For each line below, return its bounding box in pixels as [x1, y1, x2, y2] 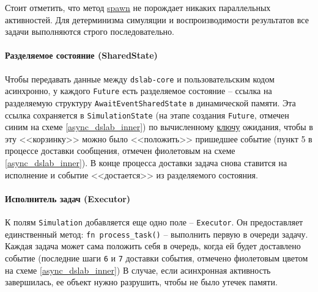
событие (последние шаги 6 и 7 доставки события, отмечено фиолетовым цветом [5, 251, 308, 264]
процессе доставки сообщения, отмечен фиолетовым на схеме [5, 144, 235, 157]
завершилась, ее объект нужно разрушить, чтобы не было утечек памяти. [5, 276, 278, 288]
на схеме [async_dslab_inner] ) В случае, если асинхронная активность [5, 263, 271, 276]
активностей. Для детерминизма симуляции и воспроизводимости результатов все [5, 13, 309, 26]
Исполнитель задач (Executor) [5, 192, 131, 205]
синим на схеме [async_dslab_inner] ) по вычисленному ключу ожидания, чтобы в [5, 120, 313, 133]
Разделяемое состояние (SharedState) [5, 49, 158, 62]
